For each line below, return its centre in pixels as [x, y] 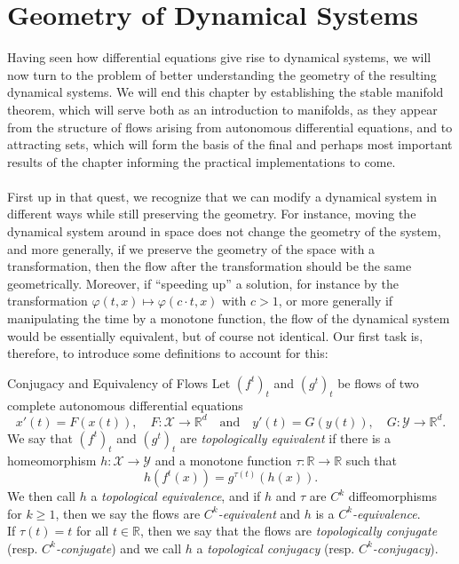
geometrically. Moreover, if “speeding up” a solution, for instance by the [203, 283]
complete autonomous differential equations [125, 405]
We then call [41, 496]
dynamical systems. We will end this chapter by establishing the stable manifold [226, 92]
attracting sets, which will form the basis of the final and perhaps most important [230, 144]
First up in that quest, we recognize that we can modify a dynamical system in [222, 196]
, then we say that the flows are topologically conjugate [289, 531]
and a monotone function [223, 460]
